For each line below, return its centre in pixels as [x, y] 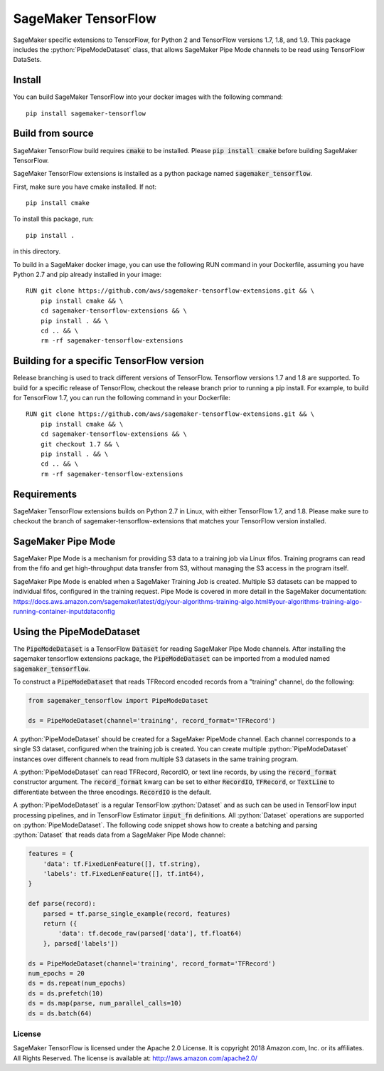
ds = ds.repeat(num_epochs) [77, 983]
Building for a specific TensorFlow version [108, 361]
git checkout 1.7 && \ [80, 444]
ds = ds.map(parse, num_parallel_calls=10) [105, 1003]
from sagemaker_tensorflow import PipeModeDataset [118, 701]
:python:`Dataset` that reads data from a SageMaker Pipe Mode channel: [119, 835]
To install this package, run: [53, 219]
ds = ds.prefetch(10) [66, 993]
